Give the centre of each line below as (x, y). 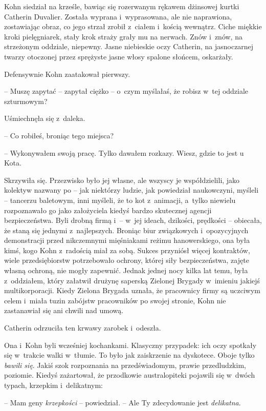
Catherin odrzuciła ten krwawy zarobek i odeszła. (83, 328)
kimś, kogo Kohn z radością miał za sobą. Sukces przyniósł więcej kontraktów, (127, 250)
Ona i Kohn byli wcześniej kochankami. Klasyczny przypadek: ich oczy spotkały (130, 345)
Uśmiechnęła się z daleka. (45, 118)
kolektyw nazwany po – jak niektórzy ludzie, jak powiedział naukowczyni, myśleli (131, 190)
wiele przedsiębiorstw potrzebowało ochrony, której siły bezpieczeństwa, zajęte (127, 260)
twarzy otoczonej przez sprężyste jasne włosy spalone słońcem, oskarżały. (119, 56)
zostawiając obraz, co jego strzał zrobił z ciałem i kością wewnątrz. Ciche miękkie (133, 26)
